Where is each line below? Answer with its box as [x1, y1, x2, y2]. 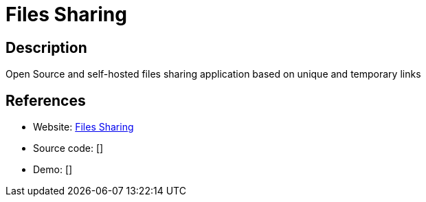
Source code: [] [33, 142, 104, 155]
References [5, 91, 86, 109]
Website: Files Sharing [33, 121, 134, 133]
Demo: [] [33, 164, 73, 176]
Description [5, 38, 87, 56]
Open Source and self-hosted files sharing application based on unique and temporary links [5, 68, 421, 80]
